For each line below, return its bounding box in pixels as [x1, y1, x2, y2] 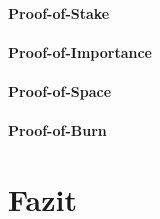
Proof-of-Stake [8, 2, 110, 23]
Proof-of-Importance [8, 41, 152, 62]
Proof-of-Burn [8, 120, 107, 141]
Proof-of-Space [8, 80, 112, 101]
